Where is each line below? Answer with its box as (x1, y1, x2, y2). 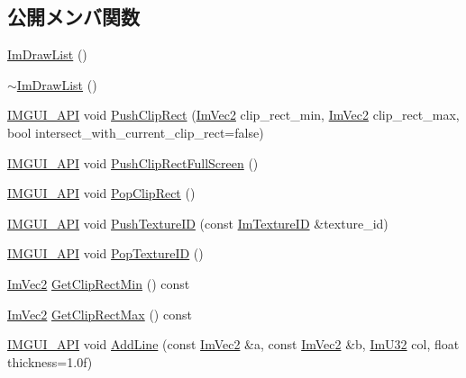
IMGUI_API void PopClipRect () (7, 184, 196, 202)
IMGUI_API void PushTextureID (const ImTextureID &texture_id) (7, 213, 388, 232)
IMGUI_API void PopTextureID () (7, 244, 204, 263)
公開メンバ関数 (7, 3, 140, 31)
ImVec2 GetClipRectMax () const (7, 304, 192, 323)
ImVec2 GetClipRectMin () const (7, 274, 190, 292)
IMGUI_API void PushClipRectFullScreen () (7, 153, 259, 172)
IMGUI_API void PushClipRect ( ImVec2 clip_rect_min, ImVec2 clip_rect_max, (7, 105, 460, 124)
